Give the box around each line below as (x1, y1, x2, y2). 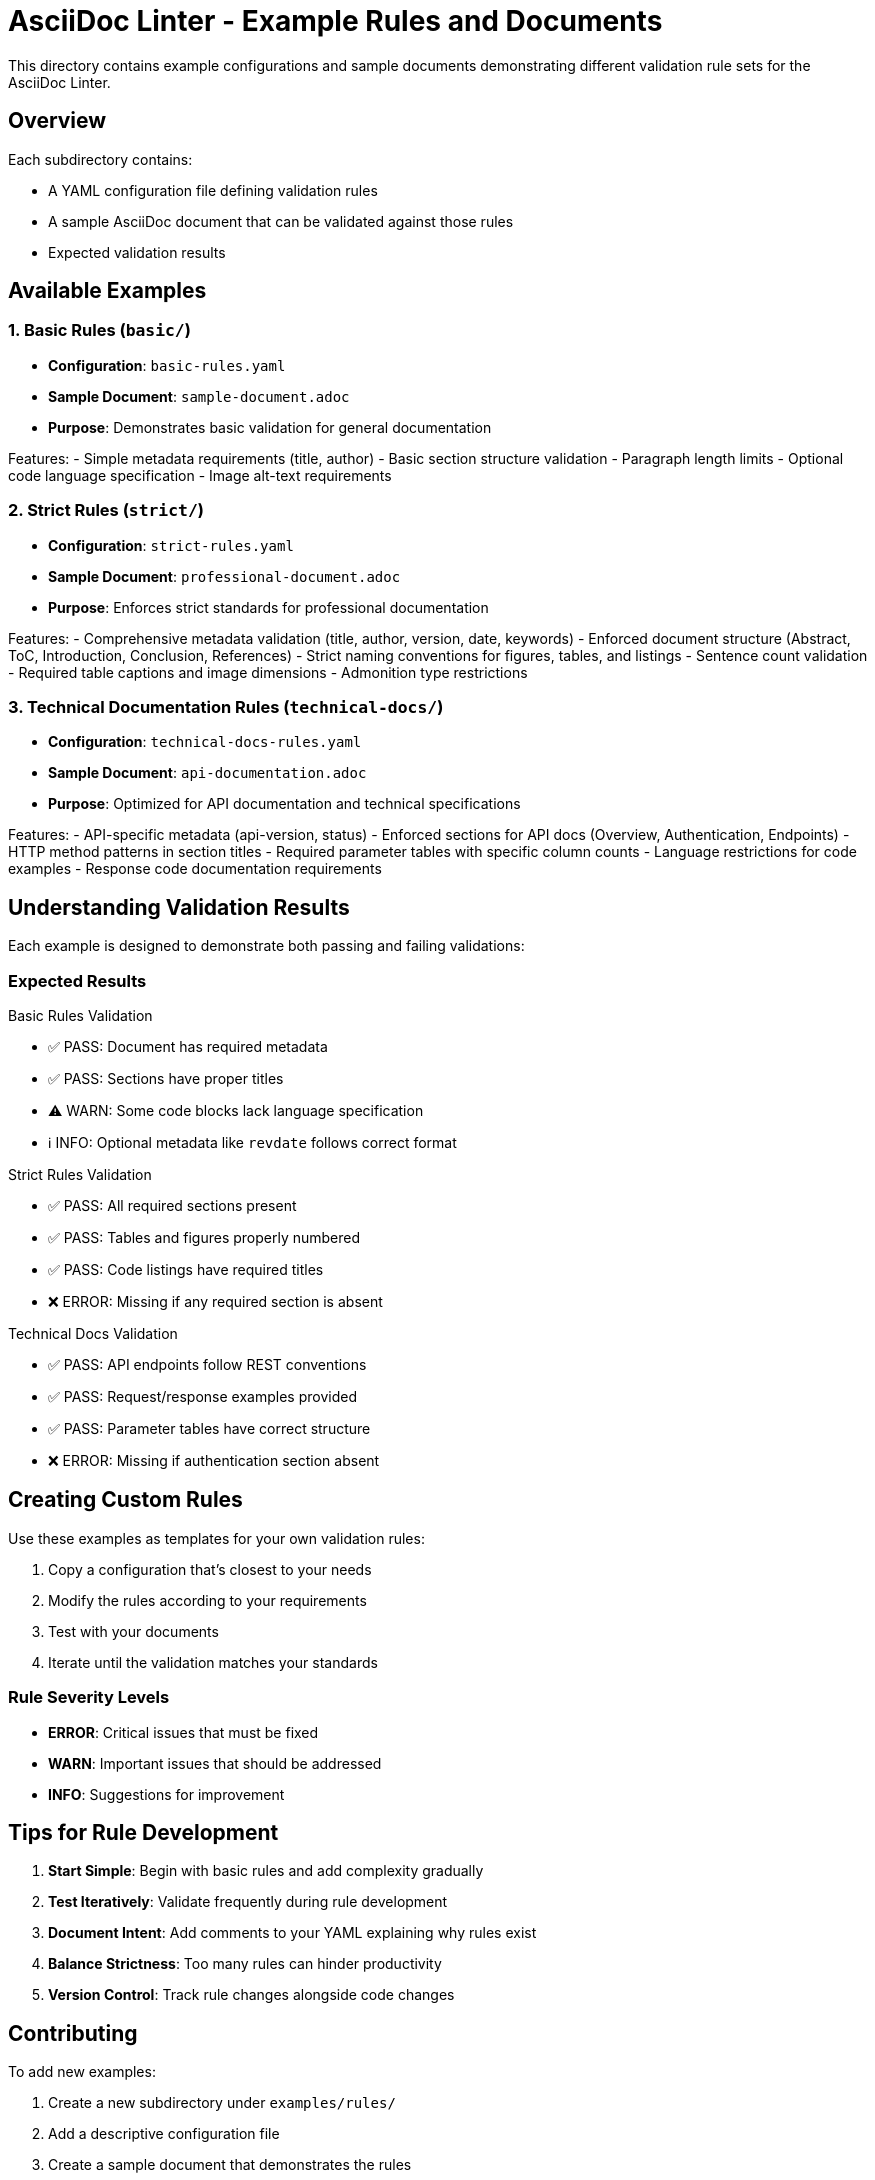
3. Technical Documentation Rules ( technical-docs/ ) (8, 696, 444, 717)
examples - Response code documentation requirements (8, 860, 382, 878)
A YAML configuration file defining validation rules (48, 181, 378, 199)
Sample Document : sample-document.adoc (48, 387, 350, 405)
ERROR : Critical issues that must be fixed (48, 1723, 319, 1741)
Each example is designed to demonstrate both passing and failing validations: (8, 937, 525, 955)
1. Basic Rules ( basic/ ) (8, 320, 191, 341)
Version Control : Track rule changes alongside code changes (48, 1986, 455, 2004)
